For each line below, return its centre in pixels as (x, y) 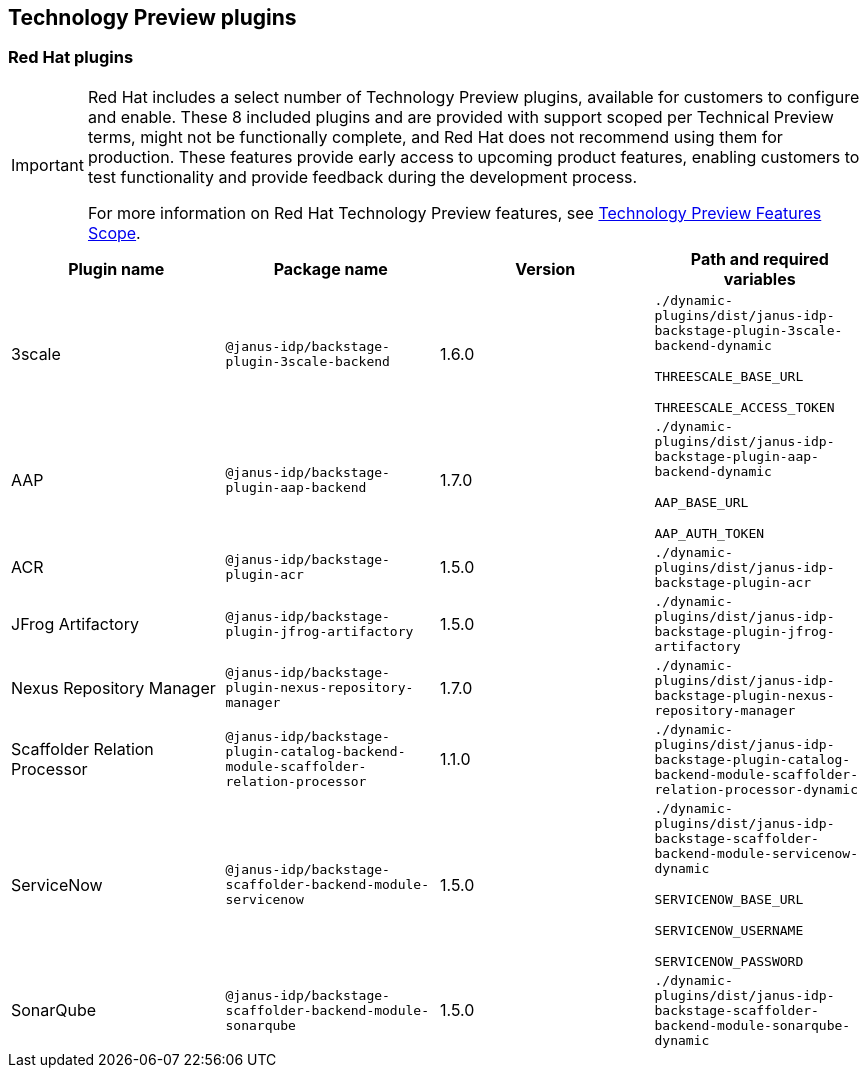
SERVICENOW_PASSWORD (729, 961)
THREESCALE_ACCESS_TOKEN (744, 407)
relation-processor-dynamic (756, 789)
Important (47, 164)
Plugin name (116, 268)
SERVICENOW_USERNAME (729, 930)
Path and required (759, 258)
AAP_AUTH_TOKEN (709, 533)
